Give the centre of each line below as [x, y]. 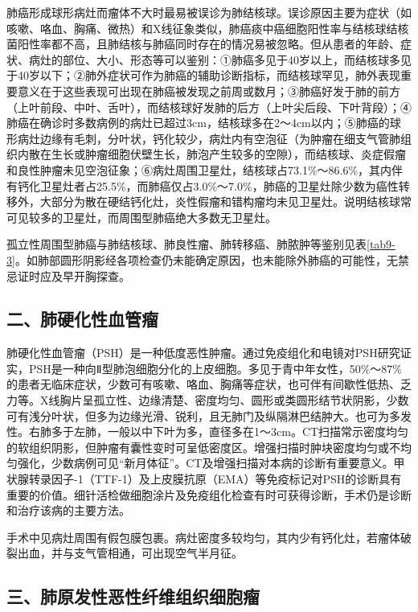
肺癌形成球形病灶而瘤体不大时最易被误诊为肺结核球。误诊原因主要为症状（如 [209, 12]
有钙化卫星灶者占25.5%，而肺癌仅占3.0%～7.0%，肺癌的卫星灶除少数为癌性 [203, 185]
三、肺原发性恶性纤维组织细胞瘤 [133, 596]
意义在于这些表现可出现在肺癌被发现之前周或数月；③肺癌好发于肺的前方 [209, 90]
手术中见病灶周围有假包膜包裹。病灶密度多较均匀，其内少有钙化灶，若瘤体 [203, 537]
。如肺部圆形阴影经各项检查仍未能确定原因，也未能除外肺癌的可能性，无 [206, 259]
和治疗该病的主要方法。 [68, 510]
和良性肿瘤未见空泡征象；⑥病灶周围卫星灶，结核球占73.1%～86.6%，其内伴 [205, 169]
